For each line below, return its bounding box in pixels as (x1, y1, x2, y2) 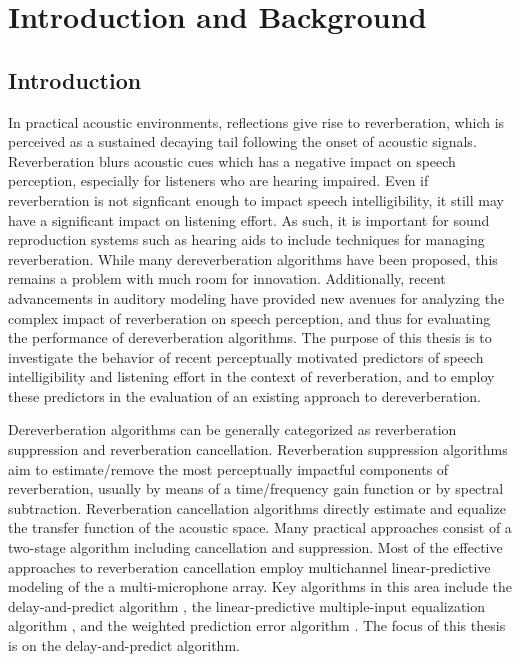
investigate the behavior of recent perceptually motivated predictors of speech (8, 346, 484, 367)
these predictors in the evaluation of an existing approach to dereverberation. (8, 385, 481, 406)
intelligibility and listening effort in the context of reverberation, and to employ (8, 366, 495, 387)
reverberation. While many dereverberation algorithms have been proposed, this (8, 248, 498, 269)
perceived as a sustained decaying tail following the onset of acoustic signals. (8, 131, 477, 152)
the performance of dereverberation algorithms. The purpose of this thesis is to (8, 327, 492, 348)
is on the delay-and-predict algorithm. (8, 635, 240, 656)
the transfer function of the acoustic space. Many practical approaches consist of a (8, 517, 512, 538)
